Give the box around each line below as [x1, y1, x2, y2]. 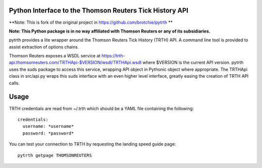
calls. [9, 80, 20, 86]
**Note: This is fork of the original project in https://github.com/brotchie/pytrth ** [9, 19, 173, 25]
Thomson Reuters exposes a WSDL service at [9, 53, 101, 59]
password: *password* [22, 130, 74, 136]
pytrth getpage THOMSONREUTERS [17, 152, 92, 158]
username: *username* [22, 124, 74, 129]
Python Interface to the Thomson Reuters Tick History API [9, 6, 189, 15]
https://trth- [101, 53, 125, 59]
